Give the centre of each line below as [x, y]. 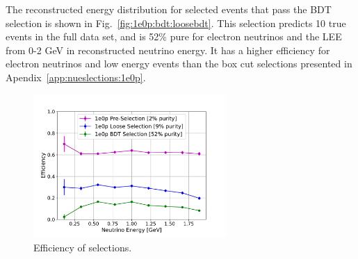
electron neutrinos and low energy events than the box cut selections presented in [179, 64]
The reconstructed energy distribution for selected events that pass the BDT [169, 9]
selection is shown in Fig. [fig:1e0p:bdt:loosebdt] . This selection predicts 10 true [176, 23]
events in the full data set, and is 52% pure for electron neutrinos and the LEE [174, 36]
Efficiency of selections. [83, 247]
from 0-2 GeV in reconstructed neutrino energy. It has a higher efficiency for [168, 50]
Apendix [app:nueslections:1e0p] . [76, 77]
